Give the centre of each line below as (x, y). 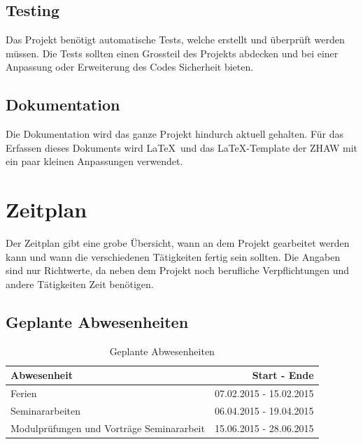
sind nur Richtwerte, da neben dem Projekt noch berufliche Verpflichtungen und (178, 270)
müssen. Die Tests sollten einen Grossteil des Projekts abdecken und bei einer (172, 53)
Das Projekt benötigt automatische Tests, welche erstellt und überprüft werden (175, 40)
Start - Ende (283, 375)
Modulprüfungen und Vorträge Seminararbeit (108, 428)
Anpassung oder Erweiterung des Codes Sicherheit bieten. (130, 67)
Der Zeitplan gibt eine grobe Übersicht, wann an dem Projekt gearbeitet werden (178, 243)
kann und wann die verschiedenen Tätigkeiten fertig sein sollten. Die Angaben (173, 256)
